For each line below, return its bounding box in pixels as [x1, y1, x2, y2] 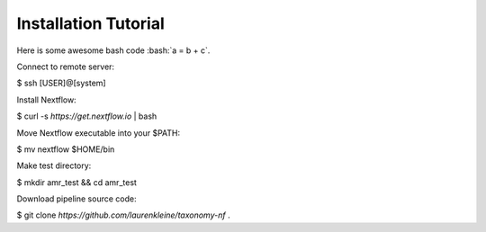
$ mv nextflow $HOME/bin [16, 144, 115, 155]
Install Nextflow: [16, 94, 76, 105]
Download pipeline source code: [16, 193, 137, 204]
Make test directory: [16, 160, 92, 171]
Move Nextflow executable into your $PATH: [16, 127, 181, 138]
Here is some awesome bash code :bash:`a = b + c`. [16, 45, 211, 56]
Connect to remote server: [16, 61, 115, 72]
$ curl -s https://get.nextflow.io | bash [16, 111, 157, 121]
